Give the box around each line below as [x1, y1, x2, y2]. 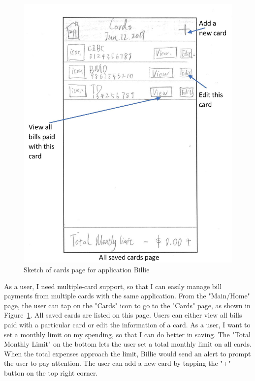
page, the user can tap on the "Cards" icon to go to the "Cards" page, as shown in [4, 300, 251, 310]
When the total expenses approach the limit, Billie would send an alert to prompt [4, 348, 251, 358]
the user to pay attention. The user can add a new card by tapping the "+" [4, 358, 231, 368]
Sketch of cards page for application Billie [24, 264, 150, 274]
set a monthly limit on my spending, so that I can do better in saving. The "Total [4, 329, 251, 339]
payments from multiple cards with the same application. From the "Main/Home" [4, 291, 250, 301]
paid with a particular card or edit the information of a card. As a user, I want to [4, 319, 251, 329]
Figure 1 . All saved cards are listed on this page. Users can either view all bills [4, 310, 242, 320]
